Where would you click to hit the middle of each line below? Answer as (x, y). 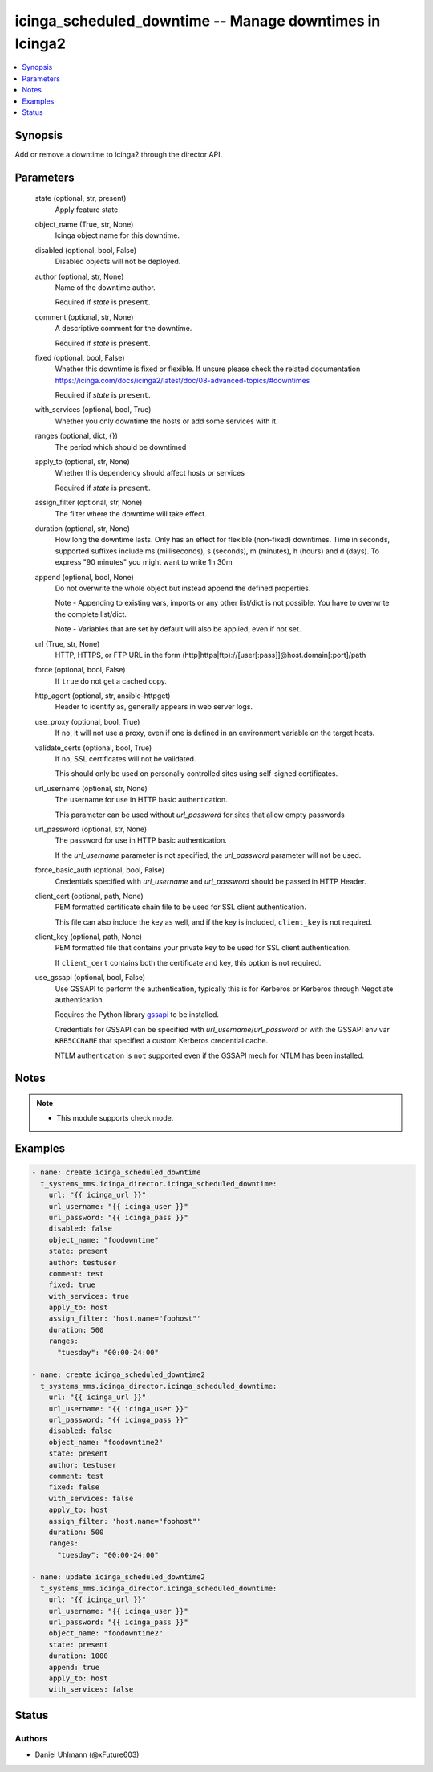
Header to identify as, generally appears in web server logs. (154, 707)
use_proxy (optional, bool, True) (87, 721)
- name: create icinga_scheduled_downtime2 (119, 1375)
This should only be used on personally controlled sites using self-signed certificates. (196, 774)
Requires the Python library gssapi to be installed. (137, 1015)
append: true (74, 1667)
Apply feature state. (87, 210)
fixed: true (72, 1285)
